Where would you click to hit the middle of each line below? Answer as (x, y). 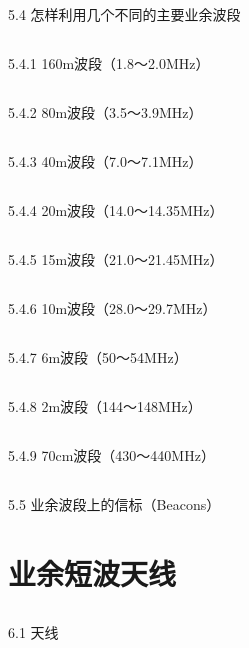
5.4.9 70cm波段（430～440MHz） (111, 455)
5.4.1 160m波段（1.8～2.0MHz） (109, 63)
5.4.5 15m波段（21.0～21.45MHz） (116, 259)
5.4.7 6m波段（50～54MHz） (98, 357)
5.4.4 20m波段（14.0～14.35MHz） (116, 210)
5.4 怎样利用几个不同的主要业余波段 (124, 14)
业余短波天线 (92, 573)
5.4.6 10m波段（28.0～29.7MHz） (112, 308)
